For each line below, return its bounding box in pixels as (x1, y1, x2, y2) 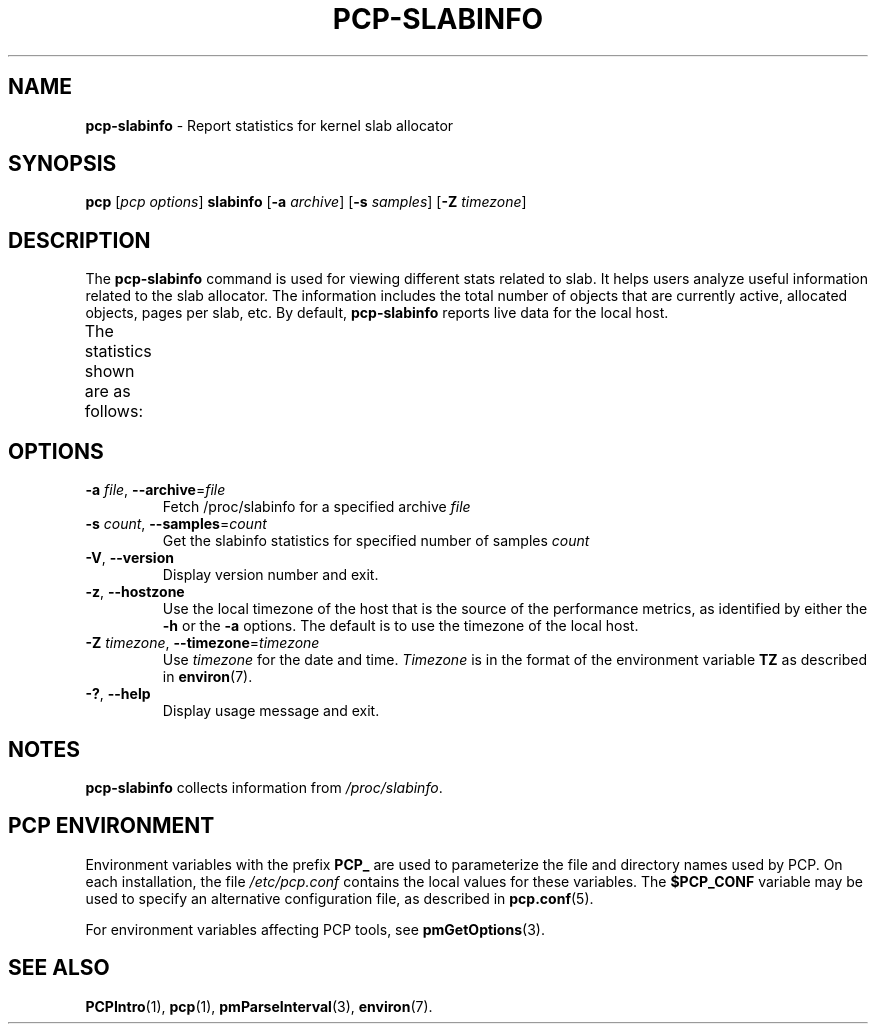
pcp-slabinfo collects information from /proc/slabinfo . (85, 778, 443, 796)
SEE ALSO (8, 955, 110, 981)
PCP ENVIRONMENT (8, 813, 215, 839)
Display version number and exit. (162, 566, 379, 584)
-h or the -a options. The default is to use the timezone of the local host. (162, 617, 639, 635)
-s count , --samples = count (85, 515, 267, 533)
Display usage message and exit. (162, 702, 380, 720)
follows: (84, 401, 143, 422)
